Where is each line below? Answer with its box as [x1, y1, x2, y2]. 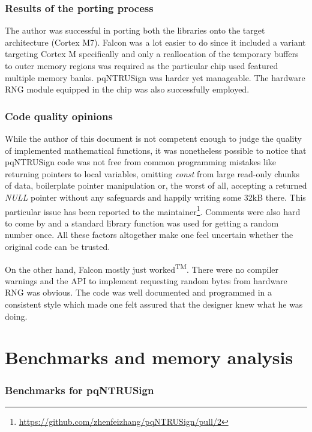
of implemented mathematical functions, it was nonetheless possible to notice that [5, 144, 307, 156]
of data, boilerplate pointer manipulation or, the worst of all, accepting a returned [5, 179, 307, 192]
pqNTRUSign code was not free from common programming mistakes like [5, 156, 277, 168]
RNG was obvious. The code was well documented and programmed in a [5, 286, 272, 299]
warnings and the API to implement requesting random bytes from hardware [5, 274, 287, 287]
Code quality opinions [5, 108, 113, 123]
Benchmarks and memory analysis [5, 345, 293, 370]
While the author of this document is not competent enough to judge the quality [5, 132, 302, 144]
